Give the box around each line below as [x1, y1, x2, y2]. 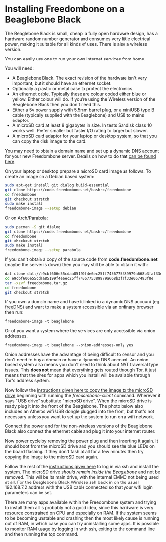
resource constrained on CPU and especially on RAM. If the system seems [5, 510, 157, 516]
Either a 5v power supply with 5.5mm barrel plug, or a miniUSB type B [12, 107, 155, 113]
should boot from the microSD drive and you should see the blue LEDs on [5, 443, 155, 449]
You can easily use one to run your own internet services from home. [5, 56, 146, 61]
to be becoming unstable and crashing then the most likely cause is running [5, 515, 160, 521]
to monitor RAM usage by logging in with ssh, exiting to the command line [5, 526, 155, 532]
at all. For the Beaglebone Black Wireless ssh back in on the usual [5, 479, 139, 485]
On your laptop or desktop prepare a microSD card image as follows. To [5, 168, 151, 174]
